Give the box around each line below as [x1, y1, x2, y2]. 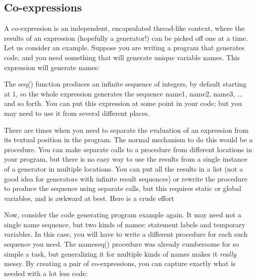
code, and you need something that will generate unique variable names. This [4, 52, 240, 62]
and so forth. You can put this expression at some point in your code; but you [4, 98, 242, 108]
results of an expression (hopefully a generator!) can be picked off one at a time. [4, 32, 248, 43]
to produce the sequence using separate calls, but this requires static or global [4, 183, 242, 193]
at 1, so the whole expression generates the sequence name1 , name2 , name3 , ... [4, 88, 244, 98]
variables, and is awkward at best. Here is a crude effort [4, 192, 174, 203]
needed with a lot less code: [4, 268, 88, 278]
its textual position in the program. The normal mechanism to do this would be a [4, 134, 253, 145]
